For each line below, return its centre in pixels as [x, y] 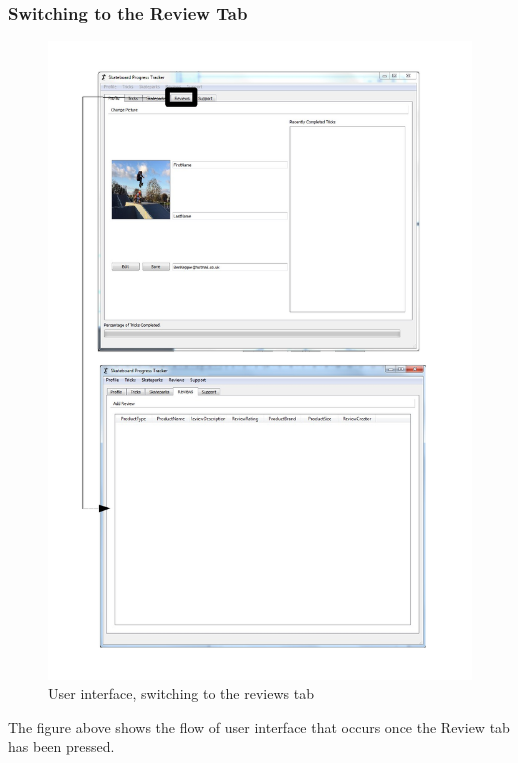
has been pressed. [61, 746]
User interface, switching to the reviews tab [181, 693]
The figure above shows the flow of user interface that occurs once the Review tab [259, 726]
